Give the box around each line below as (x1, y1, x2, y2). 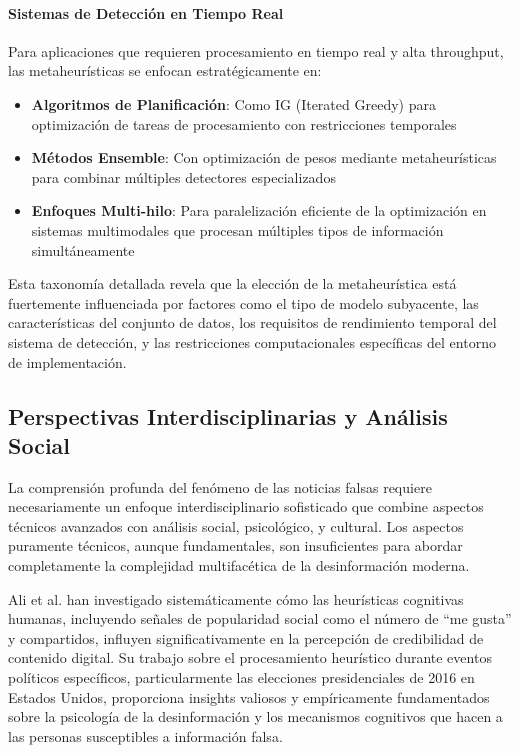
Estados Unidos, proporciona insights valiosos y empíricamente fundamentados (8, 686, 490, 707)
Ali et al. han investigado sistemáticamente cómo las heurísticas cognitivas (8, 588, 464, 609)
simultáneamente (31, 239, 135, 260)
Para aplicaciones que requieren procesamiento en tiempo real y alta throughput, (8, 40, 504, 61)
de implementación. (8, 351, 127, 372)
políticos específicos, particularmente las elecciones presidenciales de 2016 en (8, 667, 475, 688)
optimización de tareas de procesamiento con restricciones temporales (31, 113, 457, 134)
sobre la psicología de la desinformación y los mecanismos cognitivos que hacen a (8, 706, 503, 727)
